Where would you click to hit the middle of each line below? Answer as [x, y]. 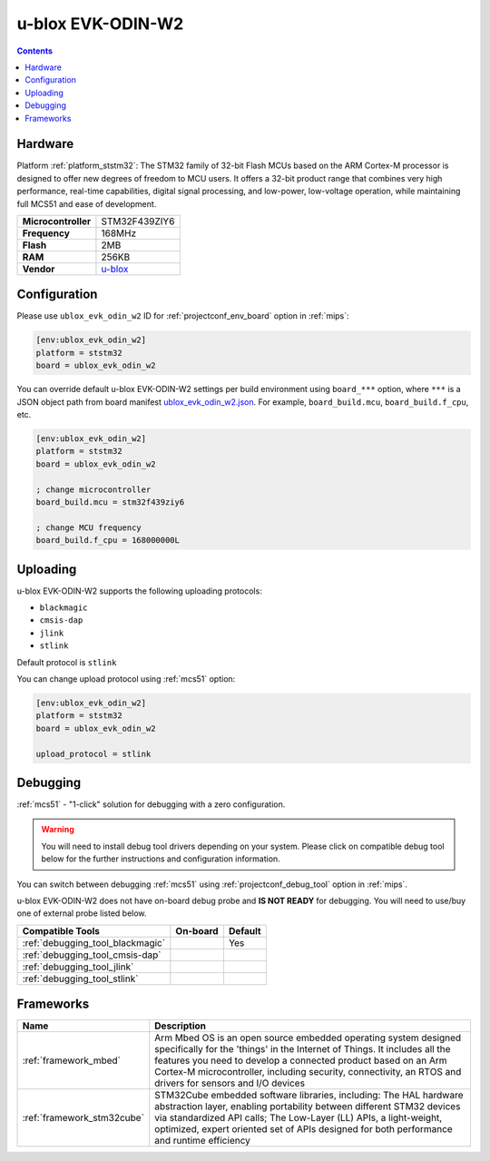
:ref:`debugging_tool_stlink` [80, 979]
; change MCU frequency [89, 527]
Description [180, 1026]
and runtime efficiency [203, 1141]
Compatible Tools [61, 930]
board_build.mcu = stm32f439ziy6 [110, 502]
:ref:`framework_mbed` [72, 1060]
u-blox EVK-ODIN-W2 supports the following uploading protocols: [139, 591]
